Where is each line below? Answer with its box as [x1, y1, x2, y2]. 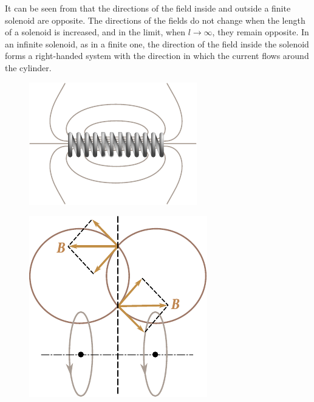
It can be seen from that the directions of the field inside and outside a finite [5, 2, 291, 14]
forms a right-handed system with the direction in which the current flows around [5, 49, 309, 62]
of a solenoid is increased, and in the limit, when [5, 26, 185, 38]
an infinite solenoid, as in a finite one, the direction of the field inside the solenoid [5, 37, 309, 50]
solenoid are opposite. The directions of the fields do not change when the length [5, 13, 305, 26]
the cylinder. [5, 61, 52, 74]
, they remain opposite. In [212, 26, 309, 38]
